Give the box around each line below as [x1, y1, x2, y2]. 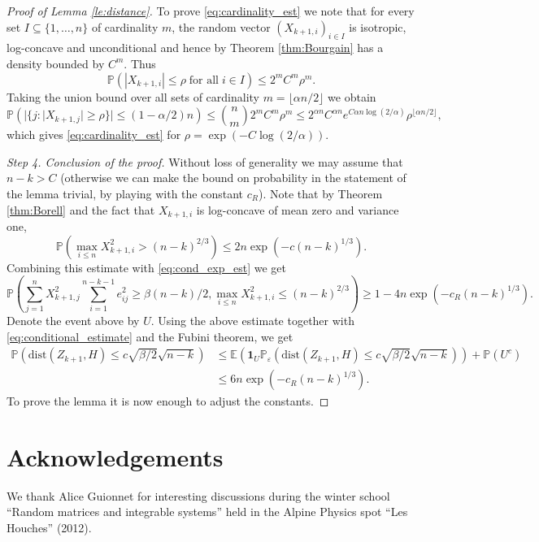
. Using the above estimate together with [150, 311, 354, 328]
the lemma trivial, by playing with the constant [7, 184, 244, 202]
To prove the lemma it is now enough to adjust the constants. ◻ [7, 392, 329, 410]
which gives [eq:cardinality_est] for [7, 126, 181, 143]
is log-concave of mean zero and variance [196, 201, 399, 218]
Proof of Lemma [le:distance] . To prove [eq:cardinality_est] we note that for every [7, 2, 415, 19]
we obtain [328, 88, 376, 105]
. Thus [124, 54, 156, 72]
